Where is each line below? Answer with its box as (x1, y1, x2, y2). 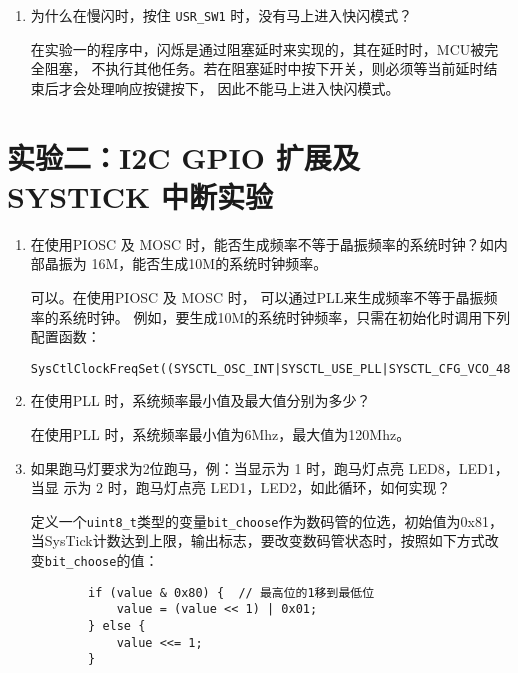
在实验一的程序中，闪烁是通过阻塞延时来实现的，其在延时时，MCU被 (30, 38, 485, 59)
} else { (88, 618, 146, 633)
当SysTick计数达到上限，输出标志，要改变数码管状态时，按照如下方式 (30, 530, 485, 551)
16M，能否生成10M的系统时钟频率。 (91, 253, 328, 274)
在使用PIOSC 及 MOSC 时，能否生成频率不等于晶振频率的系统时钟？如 (30, 233, 494, 254)
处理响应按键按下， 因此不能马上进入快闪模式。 (86, 77, 400, 98)
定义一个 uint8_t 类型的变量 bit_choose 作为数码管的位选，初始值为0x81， (30, 510, 503, 531)
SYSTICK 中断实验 (7, 175, 273, 216)
